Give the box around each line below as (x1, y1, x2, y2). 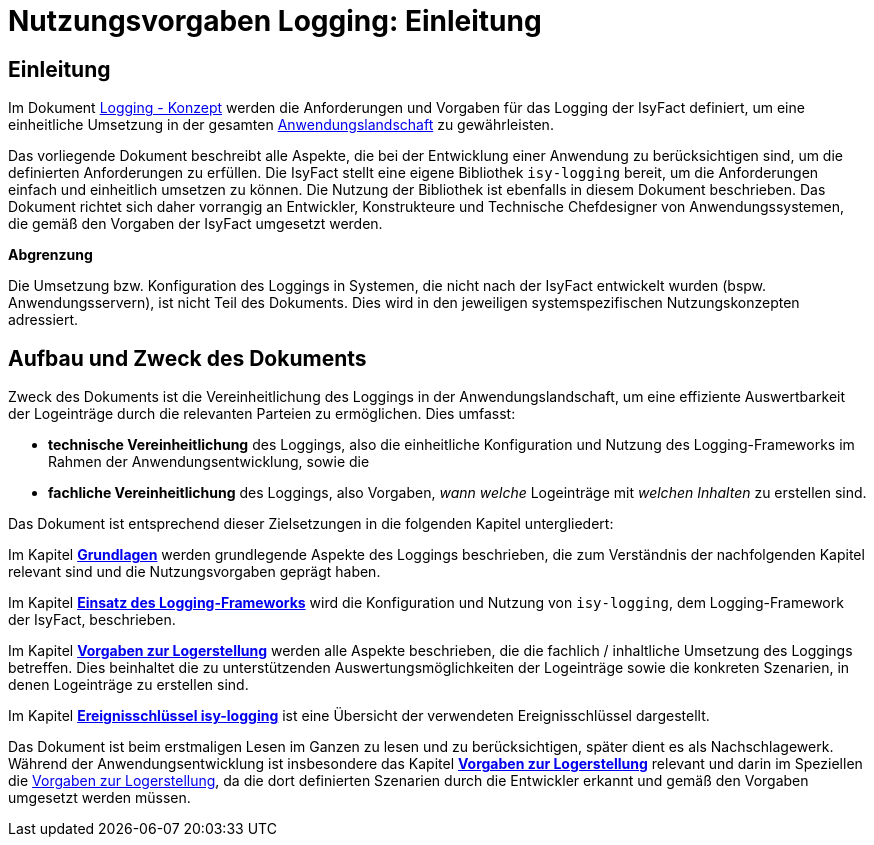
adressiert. (8, 311, 79, 329)
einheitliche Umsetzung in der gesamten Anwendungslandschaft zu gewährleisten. (8, 116, 554, 134)
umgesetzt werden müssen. (8, 789, 191, 807)
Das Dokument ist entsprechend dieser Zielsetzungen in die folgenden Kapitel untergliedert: (8, 515, 614, 533)
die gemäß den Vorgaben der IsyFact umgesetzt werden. (8, 215, 383, 233)
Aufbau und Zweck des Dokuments (8, 345, 367, 371)
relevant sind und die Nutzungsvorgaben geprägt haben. (8, 563, 381, 581)
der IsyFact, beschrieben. (8, 611, 176, 629)
